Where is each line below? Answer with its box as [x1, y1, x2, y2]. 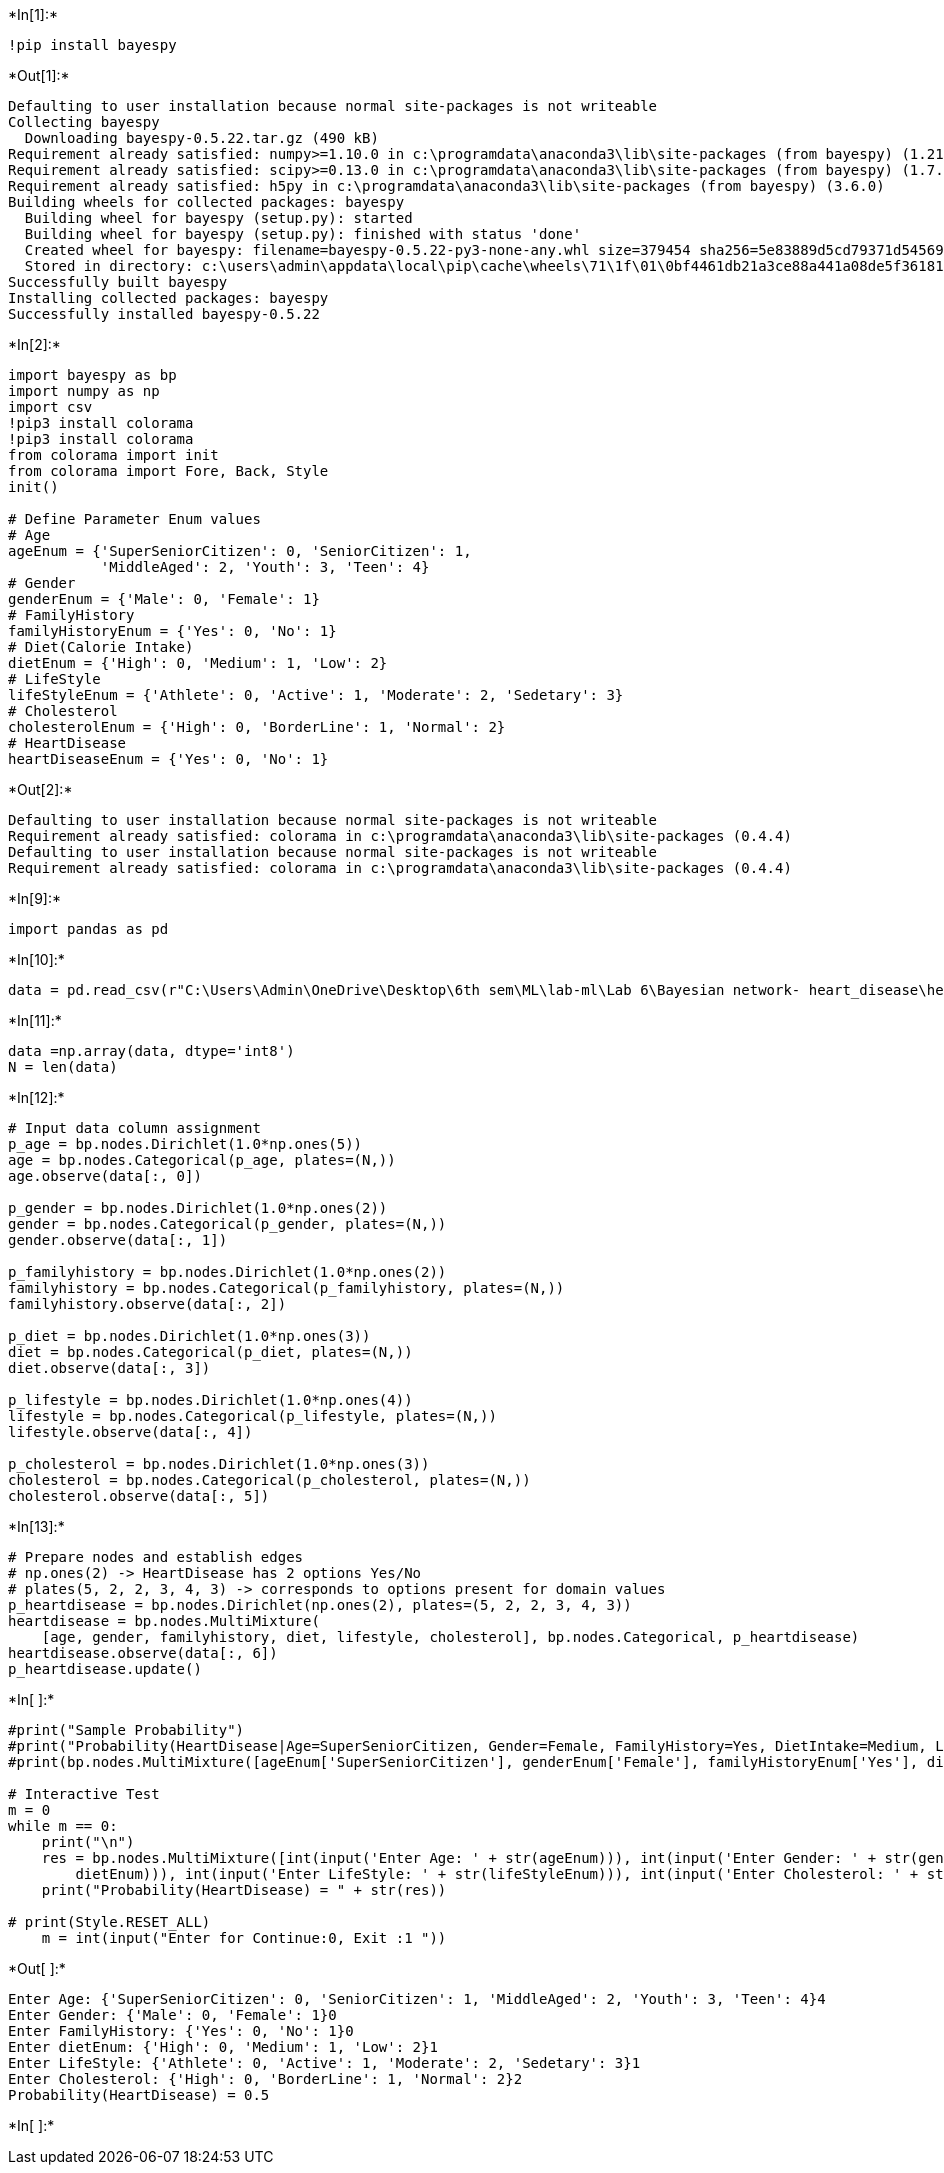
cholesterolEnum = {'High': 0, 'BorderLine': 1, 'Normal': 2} [8, 719, 506, 735]
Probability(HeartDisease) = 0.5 [8, 2087, 270, 2103]
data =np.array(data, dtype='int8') [8, 1043, 295, 1059]
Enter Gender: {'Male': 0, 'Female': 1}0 [8, 2007, 337, 2023]
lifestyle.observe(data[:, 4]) [8, 1424, 253, 1440]
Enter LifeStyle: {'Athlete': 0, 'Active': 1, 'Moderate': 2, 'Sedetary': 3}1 [8, 2055, 641, 2071]
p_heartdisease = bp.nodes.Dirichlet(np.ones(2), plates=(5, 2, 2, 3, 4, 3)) [8, 1597, 632, 1613]
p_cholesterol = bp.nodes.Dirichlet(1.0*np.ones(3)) [8, 1456, 430, 1472]
